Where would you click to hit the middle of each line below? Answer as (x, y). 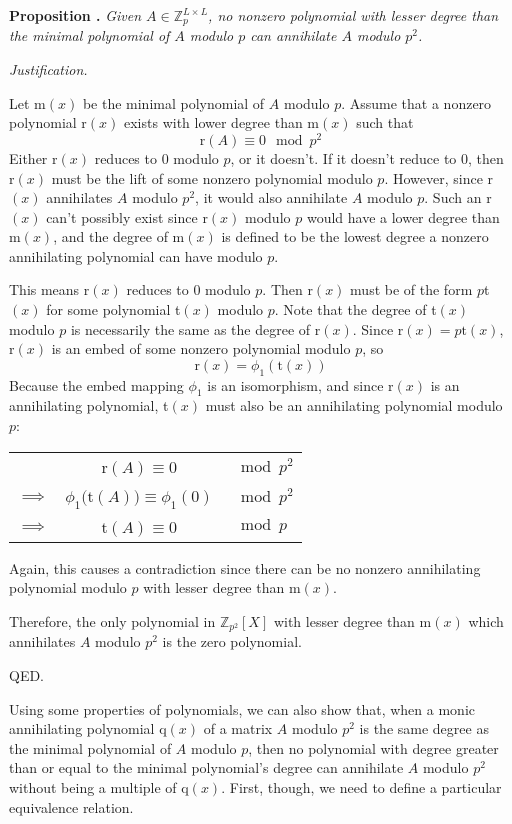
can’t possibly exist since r (127, 216)
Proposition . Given (75, 15)
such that (385, 122)
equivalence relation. (71, 806)
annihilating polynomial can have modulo (136, 255)
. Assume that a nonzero (416, 102)
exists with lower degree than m (221, 122)
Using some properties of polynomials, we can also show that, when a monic (242, 708)
